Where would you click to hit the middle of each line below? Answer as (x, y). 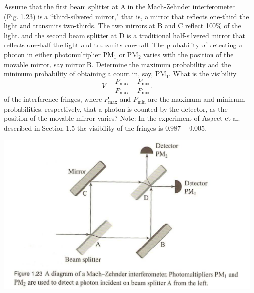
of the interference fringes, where (53, 99)
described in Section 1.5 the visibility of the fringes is (84, 128)
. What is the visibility (203, 74)
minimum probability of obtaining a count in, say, (79, 74)
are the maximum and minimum (197, 99)
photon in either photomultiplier (53, 54)
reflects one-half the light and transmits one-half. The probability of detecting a (123, 45)
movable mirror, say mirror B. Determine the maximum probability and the (117, 64)
